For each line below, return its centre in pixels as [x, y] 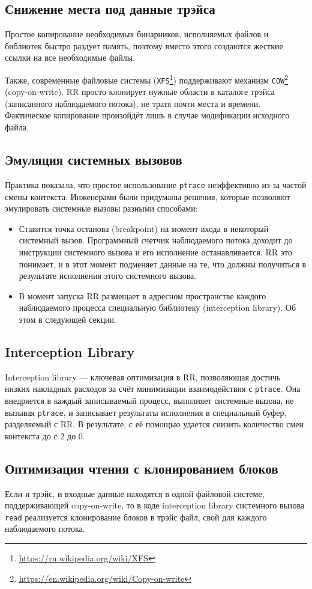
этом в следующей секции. [67, 319]
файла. [17, 127]
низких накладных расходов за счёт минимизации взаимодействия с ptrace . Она [153, 389]
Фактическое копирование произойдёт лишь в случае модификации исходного [147, 115]
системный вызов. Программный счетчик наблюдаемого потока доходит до [156, 240]
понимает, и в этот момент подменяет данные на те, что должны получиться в [163, 264]
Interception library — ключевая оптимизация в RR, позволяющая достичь [143, 377]
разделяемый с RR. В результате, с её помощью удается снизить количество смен [154, 424]
